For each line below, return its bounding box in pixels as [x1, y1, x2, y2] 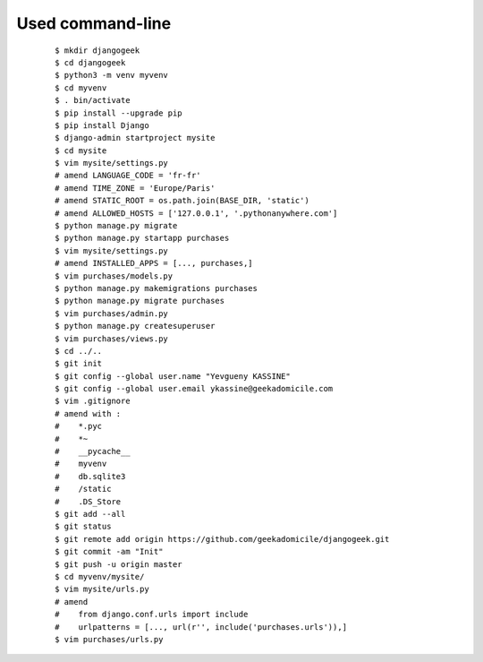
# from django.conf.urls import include [55, 609, 249, 620]
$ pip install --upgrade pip [55, 107, 182, 118]
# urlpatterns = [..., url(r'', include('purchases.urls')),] [55, 622, 348, 632]
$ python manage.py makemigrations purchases [55, 283, 258, 293]
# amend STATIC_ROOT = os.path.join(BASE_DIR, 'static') [55, 195, 310, 206]
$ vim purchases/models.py [55, 271, 174, 281]
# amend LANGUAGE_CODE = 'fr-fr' [55, 170, 201, 181]
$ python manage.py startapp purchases [55, 233, 230, 244]
